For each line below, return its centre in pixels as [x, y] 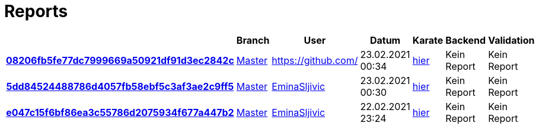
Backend [466, 40]
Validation [511, 40]
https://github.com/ [315, 60]
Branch [253, 40]
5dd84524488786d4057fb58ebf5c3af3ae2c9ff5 [120, 86]
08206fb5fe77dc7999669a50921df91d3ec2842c [120, 60]
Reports [36, 11]
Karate [428, 40]
